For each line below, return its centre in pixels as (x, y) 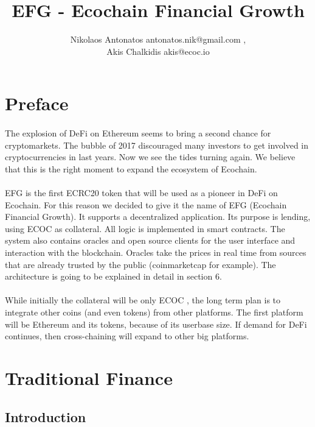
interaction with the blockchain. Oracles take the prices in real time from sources (156, 252)
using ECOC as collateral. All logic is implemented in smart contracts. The (145, 228)
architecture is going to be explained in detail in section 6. (113, 276)
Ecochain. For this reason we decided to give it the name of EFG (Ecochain (146, 204)
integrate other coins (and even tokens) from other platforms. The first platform (154, 312)
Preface (37, 103)
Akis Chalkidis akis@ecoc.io (158, 51)
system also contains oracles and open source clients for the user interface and (150, 240)
